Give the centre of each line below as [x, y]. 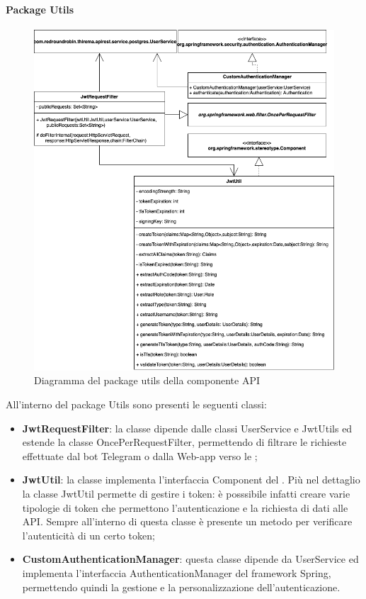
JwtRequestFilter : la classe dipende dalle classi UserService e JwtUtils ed [187, 428]
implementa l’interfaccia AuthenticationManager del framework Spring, [177, 572]
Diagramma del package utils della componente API [147, 380]
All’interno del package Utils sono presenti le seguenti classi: [136, 404]
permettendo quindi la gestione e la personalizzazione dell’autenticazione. [181, 587]
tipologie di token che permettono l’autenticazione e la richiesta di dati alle [185, 507]
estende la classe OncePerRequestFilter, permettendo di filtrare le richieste [184, 442]
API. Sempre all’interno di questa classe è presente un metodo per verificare [187, 521]
